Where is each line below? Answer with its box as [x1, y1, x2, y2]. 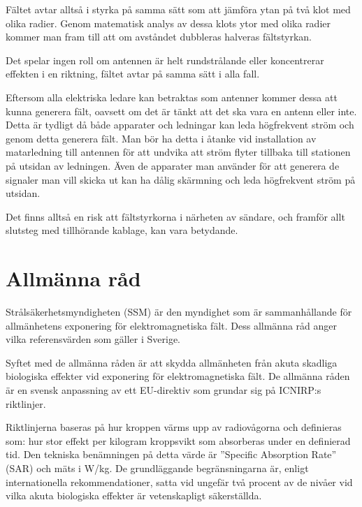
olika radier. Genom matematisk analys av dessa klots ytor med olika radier [6, 15, 331, 30]
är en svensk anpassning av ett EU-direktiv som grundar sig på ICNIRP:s [6, 383, 321, 397]
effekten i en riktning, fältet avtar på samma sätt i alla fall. [6, 66, 260, 81]
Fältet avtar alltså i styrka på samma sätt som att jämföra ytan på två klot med [6, 2, 351, 16]
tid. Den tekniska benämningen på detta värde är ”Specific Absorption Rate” [6, 447, 337, 462]
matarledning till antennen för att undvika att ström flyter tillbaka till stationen [6, 145, 351, 159]
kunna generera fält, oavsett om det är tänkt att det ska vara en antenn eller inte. [6, 103, 357, 118]
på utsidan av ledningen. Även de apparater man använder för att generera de [6, 158, 340, 172]
